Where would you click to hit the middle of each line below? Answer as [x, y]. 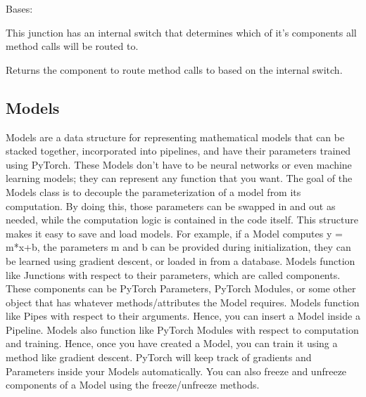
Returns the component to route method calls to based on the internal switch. [174, 69]
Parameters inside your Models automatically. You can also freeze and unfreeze [176, 371]
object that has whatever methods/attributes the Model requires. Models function [183, 302]
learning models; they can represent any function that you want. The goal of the [179, 178]
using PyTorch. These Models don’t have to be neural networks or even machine [179, 164]
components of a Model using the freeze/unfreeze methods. [133, 385]
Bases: [19, 8]
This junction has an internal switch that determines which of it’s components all [181, 32]
